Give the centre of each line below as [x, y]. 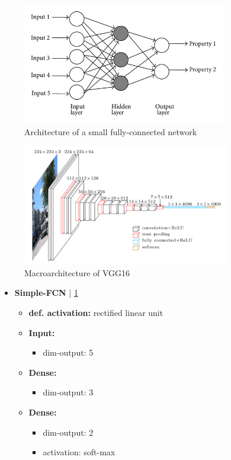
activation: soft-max [79, 452]
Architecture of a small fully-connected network [111, 131]
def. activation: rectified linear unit [96, 312]
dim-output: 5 [68, 352]
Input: [42, 332]
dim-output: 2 [68, 432]
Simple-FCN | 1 [46, 293]
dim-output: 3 [68, 392]
